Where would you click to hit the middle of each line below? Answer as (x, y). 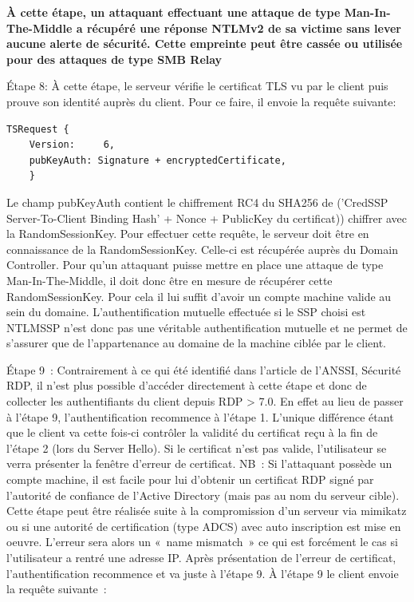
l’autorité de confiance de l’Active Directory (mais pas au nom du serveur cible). (203, 495)
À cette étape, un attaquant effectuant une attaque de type (173, 12)
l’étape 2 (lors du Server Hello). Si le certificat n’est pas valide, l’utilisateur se (197, 448)
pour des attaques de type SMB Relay (114, 59)
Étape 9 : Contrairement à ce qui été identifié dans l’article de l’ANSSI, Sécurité (204, 369)
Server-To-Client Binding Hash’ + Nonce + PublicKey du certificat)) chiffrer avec (207, 218)
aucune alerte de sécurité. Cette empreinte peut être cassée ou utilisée (205, 44)
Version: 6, (72, 145)
